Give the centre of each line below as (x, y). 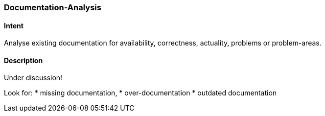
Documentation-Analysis (53, 7)
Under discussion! (33, 78)
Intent (14, 25)
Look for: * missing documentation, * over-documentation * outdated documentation (140, 93)
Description (23, 60)
